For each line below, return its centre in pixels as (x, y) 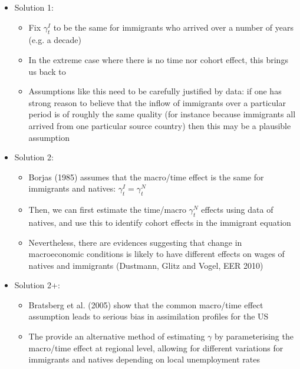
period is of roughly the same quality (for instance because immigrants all (162, 114)
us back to (47, 71)
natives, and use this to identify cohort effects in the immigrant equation (160, 222)
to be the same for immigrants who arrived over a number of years (173, 27)
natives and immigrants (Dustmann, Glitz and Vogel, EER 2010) (146, 265)
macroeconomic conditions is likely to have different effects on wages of (156, 254)
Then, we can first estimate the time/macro (107, 210)
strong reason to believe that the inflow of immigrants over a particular (157, 102)
